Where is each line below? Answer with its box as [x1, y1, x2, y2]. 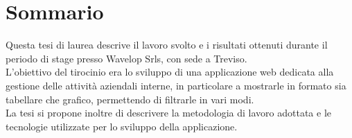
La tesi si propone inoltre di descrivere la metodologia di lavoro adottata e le [6, 105, 331, 120]
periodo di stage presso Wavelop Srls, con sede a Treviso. [6, 51, 247, 65]
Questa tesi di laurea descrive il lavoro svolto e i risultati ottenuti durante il [6, 37, 328, 52]
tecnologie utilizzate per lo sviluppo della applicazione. [6, 119, 238, 133]
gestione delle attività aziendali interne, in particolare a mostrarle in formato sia [6, 78, 346, 92]
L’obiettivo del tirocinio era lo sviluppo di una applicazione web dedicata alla [6, 64, 334, 79]
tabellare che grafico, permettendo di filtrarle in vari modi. [6, 92, 254, 106]
